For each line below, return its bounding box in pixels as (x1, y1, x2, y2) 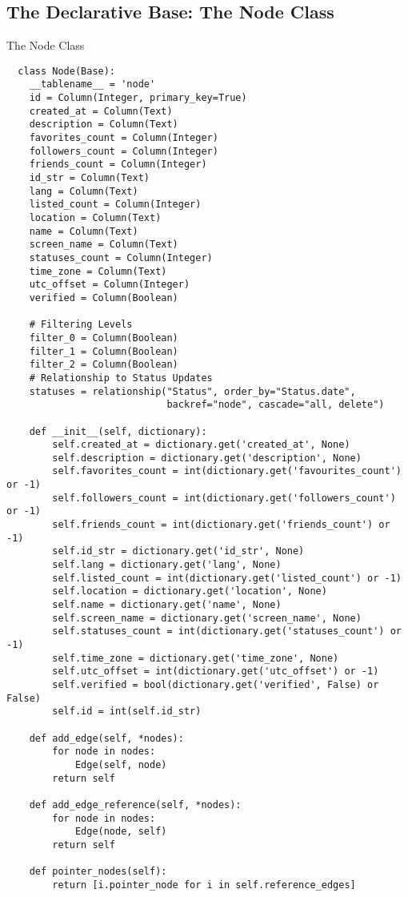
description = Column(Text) (29, 119, 178, 131)
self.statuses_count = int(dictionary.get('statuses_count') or (52, 625, 402, 638)
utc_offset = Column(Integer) (29, 279, 190, 291)
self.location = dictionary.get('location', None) (52, 585, 327, 597)
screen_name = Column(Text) (29, 239, 178, 251)
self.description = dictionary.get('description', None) (52, 452, 362, 464)
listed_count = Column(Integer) (29, 199, 202, 211)
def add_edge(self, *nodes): (29, 732, 184, 744)
